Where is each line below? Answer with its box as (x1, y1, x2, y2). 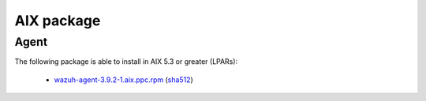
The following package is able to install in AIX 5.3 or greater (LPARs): (14, 57, 238, 66)
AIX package (14, 12, 101, 29)
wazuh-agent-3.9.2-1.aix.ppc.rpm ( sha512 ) (54, 75, 193, 84)
